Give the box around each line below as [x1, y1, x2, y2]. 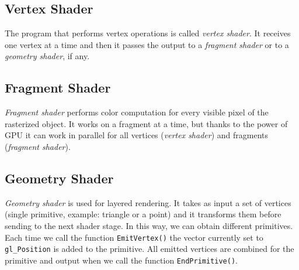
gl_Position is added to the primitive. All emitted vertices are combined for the [5, 242, 294, 255]
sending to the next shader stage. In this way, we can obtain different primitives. [5, 219, 293, 231]
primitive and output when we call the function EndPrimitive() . [5, 254, 238, 266]
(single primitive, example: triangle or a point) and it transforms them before [5, 208, 281, 220]
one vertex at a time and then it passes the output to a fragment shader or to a [5, 38, 289, 50]
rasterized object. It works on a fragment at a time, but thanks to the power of [5, 117, 288, 129]
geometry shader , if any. [5, 50, 90, 62]
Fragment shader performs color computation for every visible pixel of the [5, 106, 269, 118]
